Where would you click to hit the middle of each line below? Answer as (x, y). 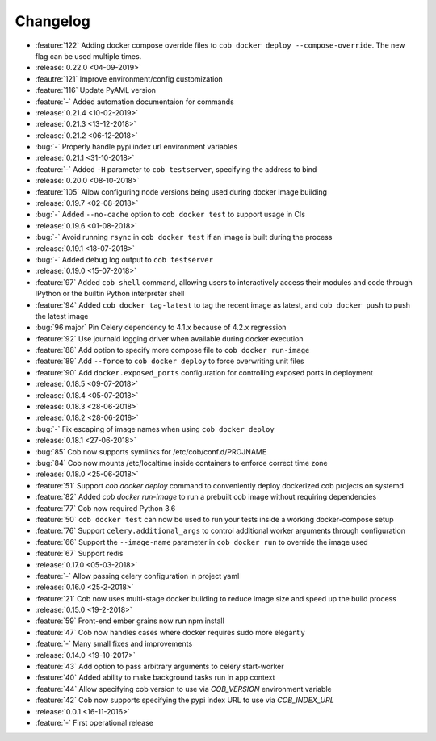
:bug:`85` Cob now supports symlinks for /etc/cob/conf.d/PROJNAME (151, 451)
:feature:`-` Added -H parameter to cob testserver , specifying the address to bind (176, 169)
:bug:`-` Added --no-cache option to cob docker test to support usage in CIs (170, 215)
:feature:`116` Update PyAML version (96, 90)
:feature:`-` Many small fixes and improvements (114, 644)
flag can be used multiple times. (88, 56)
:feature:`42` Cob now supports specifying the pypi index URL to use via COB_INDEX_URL (184, 700)
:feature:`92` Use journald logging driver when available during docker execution (169, 338)
